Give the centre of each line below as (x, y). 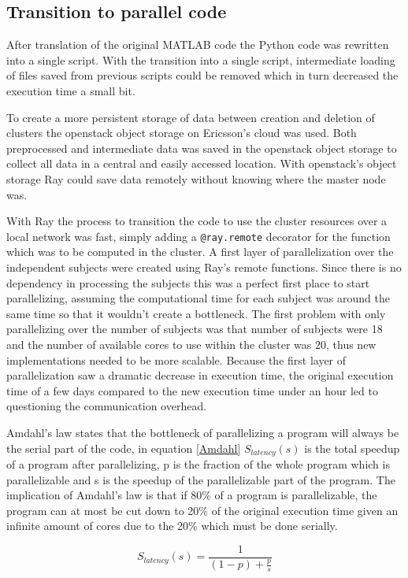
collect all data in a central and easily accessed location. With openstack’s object (202, 163)
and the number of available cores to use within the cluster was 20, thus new (191, 344)
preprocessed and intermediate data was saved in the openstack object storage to (202, 148)
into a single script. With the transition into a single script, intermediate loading (201, 59)
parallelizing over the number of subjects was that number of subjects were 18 (195, 329)
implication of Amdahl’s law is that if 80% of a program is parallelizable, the (192, 495)
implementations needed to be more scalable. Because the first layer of (176, 359)
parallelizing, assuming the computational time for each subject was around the (198, 298)
